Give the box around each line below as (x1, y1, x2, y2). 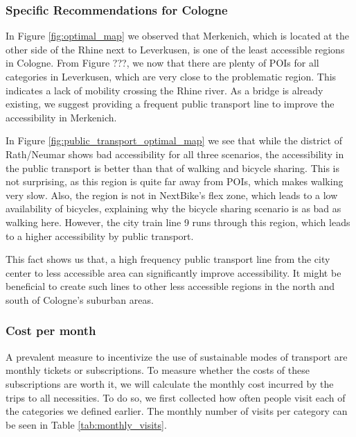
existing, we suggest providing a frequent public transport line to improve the (6, 96, 335, 111)
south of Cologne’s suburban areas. (6, 292, 154, 307)
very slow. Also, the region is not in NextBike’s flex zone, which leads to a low (6, 187, 338, 202)
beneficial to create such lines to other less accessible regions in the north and (6, 279, 335, 293)
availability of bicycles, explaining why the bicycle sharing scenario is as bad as (6, 201, 341, 216)
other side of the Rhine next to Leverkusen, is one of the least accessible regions (6, 42, 345, 56)
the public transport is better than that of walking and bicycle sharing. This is (6, 160, 340, 175)
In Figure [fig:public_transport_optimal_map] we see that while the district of (6, 133, 342, 148)
